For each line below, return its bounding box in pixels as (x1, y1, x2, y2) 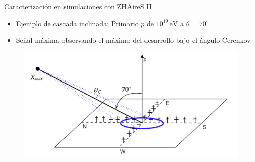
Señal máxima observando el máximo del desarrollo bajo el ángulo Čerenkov (16, 35, 251, 45)
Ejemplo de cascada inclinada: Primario (16, 18, 139, 28)
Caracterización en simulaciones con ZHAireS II (4, 1, 152, 11)
